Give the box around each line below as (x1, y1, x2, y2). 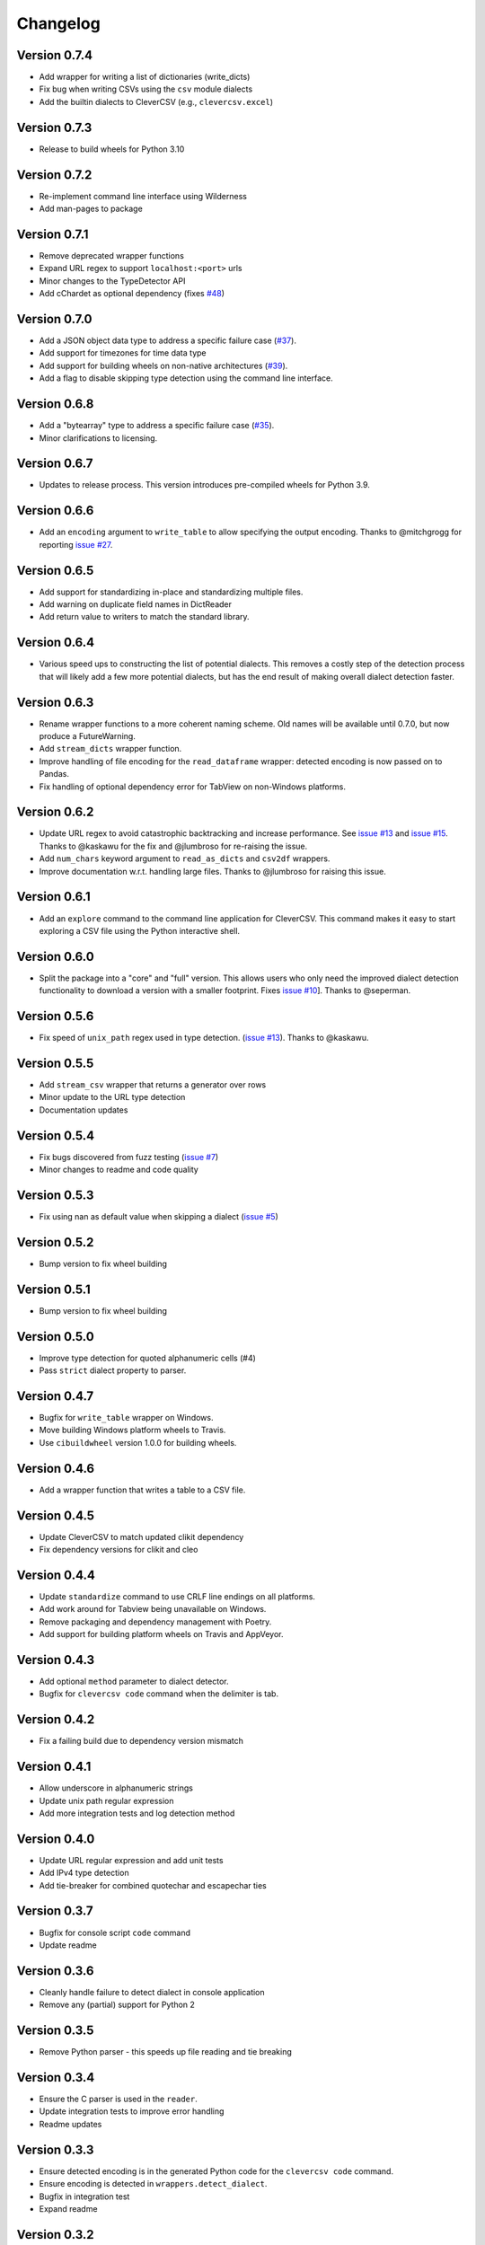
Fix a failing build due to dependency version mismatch (39, 1736, 244, 1747)
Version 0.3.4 (16, 2070, 95, 2085)
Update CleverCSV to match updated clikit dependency (39, 1531, 244, 1542)
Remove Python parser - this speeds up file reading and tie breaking (39, 2047, 292, 2057)
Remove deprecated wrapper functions (39, 250, 184, 260)
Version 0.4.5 (16, 1508, 94, 1523)
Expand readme (39, 2203, 98, 2214)
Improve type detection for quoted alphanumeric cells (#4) (39, 1352, 256, 1363)
